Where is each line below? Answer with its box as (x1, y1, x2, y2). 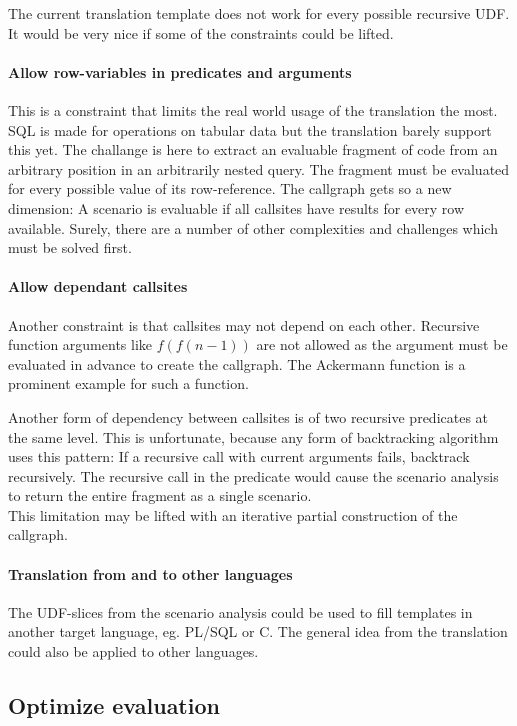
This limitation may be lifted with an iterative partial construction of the (8, 504, 458, 525)
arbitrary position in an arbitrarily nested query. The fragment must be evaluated (8, 158, 510, 179)
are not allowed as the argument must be (256, 334, 508, 355)
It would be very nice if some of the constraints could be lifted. (8, 22, 394, 43)
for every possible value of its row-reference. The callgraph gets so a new (8, 178, 452, 199)
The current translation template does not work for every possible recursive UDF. (8, 3, 510, 23)
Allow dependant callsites (8, 276, 188, 297)
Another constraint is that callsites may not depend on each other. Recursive (8, 314, 480, 335)
